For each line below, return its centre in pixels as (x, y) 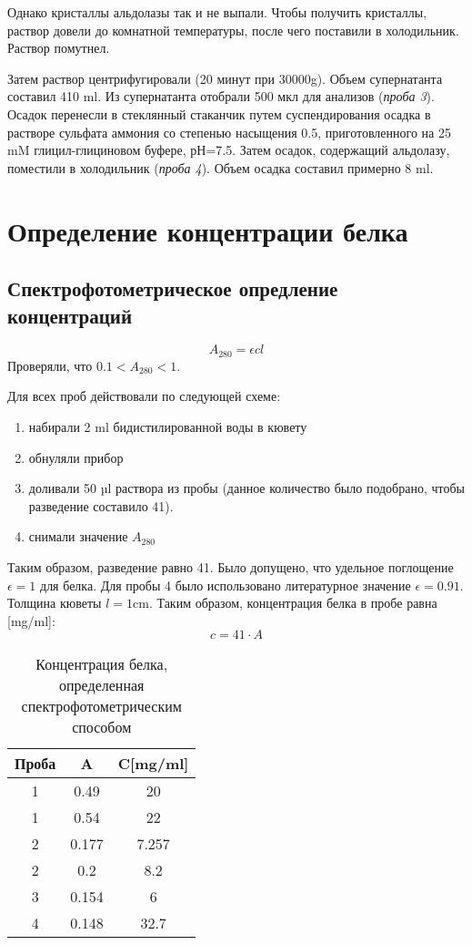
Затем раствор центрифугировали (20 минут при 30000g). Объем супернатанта (225, 78)
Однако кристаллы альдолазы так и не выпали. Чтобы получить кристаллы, (217, 12)
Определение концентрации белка (208, 230)
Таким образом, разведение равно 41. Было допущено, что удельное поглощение (231, 566)
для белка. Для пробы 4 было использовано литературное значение (226, 585)
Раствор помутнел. (59, 48)
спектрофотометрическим (101, 706)
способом (102, 727)
